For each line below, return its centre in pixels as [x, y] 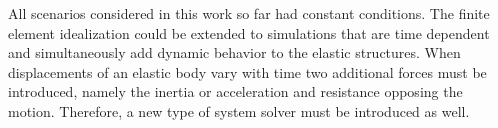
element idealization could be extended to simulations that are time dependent [249, 32]
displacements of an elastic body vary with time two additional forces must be [247, 71]
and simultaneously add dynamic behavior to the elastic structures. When [234, 52]
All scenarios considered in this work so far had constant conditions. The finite [249, 13]
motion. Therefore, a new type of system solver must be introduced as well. [239, 110]
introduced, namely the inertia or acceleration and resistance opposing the [235, 91]
